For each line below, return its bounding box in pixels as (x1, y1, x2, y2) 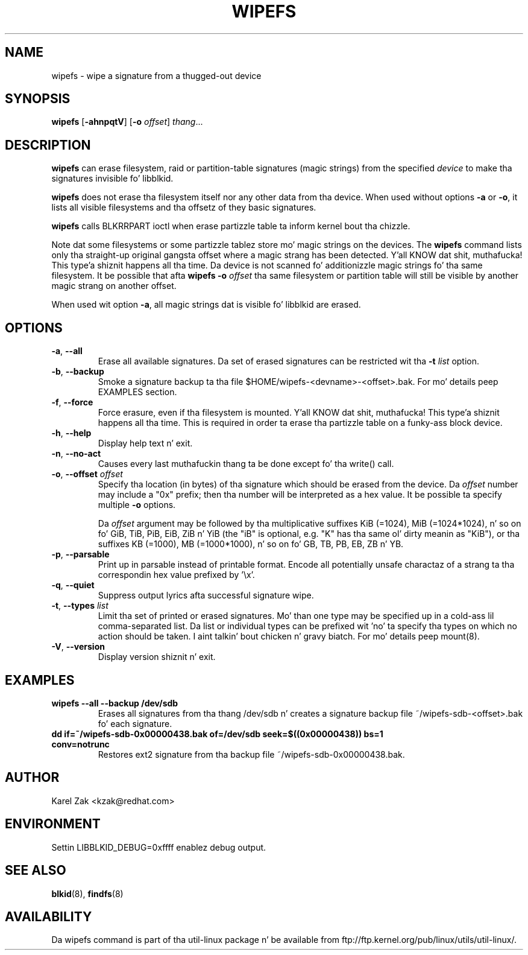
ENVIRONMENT (5, 816, 101, 832)
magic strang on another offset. (51, 281, 177, 291)
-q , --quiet (51, 580, 95, 591)
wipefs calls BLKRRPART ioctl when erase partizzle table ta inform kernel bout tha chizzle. (51, 221, 410, 232)
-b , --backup (51, 366, 104, 377)
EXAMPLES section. (98, 387, 177, 398)
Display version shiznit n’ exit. (98, 652, 216, 662)
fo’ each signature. (98, 718, 172, 729)
